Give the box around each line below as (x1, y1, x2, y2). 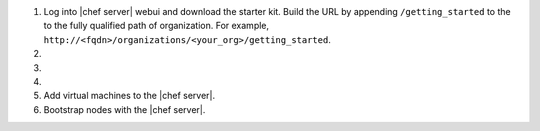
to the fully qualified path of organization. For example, (43, 20, 270, 32)
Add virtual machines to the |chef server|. (43, 90, 216, 102)
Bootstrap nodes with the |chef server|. (43, 103, 206, 115)
